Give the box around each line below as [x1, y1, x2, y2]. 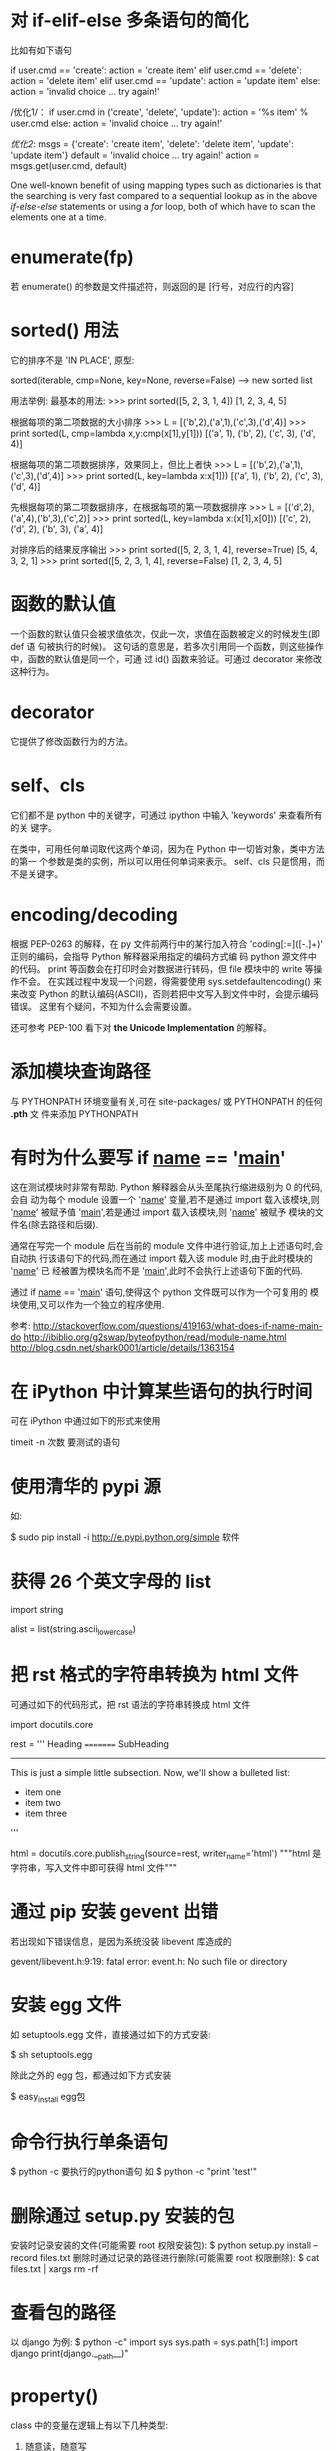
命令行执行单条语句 [10, 2131, 169, 2153]
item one [24, 1786, 62, 1798]
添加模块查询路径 [10, 1060, 152, 1083]
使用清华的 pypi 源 [10, 1475, 162, 1498]
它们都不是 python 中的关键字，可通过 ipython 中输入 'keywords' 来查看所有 [10, 809, 323, 821]
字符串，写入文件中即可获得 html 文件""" [10, 1861, 177, 1873]
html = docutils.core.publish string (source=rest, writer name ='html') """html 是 [10, 1847, 322, 1861]
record [10, 2252, 38, 2264]
